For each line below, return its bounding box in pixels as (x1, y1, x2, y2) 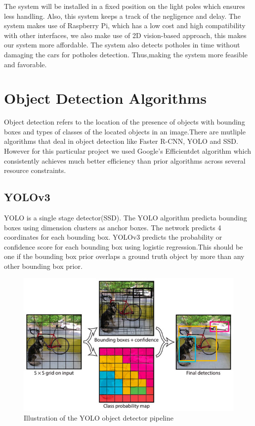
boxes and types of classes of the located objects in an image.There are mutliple (4, 126, 246, 136)
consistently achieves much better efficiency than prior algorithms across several (4, 155, 246, 166)
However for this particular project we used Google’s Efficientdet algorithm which (4, 146, 252, 156)
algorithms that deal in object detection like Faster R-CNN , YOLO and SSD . (4, 136, 238, 146)
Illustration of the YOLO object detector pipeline (24, 413, 173, 423)
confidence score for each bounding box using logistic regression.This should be (4, 241, 243, 252)
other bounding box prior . (4, 261, 83, 271)
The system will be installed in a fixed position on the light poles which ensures (4, 1, 245, 11)
